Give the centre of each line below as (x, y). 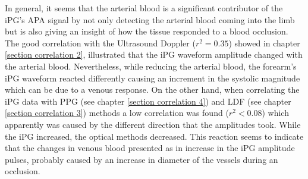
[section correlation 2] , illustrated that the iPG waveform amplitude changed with (154, 54)
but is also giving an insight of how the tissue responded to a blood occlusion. (147, 31)
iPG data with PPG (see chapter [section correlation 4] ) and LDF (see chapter (148, 101)
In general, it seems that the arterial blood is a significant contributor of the (144, 8)
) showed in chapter (264, 43)
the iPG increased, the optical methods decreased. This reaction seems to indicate (154, 136)
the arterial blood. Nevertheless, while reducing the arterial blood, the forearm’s (151, 66)
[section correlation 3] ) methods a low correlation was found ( (117, 113)
